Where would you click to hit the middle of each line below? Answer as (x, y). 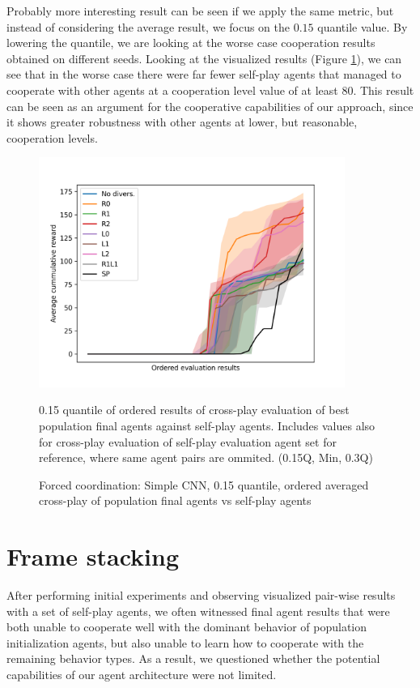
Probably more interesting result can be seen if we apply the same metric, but (200, 11)
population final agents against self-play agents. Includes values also (207, 425)
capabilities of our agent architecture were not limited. (142, 675)
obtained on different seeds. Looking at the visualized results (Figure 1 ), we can (204, 58)
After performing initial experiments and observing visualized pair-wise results (201, 595)
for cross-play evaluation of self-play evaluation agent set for (188, 441)
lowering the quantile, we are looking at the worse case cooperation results (191, 43)
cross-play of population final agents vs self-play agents (175, 500)
